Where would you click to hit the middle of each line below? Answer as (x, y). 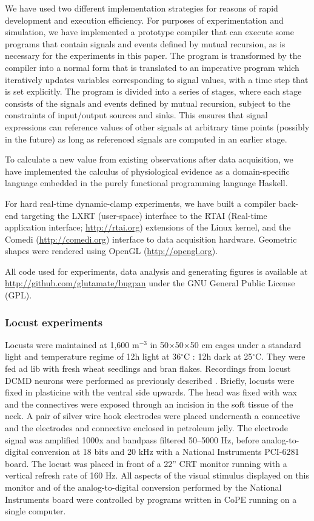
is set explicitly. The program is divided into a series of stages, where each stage (153, 91)
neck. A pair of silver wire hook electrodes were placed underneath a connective (153, 416)
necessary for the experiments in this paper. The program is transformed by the (153, 55)
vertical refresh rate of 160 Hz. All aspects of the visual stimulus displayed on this (157, 475)
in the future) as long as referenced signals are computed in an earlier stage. (146, 139)
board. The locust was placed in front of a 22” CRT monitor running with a (146, 463)
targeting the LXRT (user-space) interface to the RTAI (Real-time (144, 215)
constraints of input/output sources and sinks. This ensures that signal (136, 115)
